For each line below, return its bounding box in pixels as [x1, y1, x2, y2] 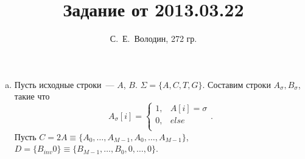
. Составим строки [202, 78, 271, 90]
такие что [14, 90, 50, 103]
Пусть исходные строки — [14, 78, 114, 90]
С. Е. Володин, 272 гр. [110, 32, 197, 45]
